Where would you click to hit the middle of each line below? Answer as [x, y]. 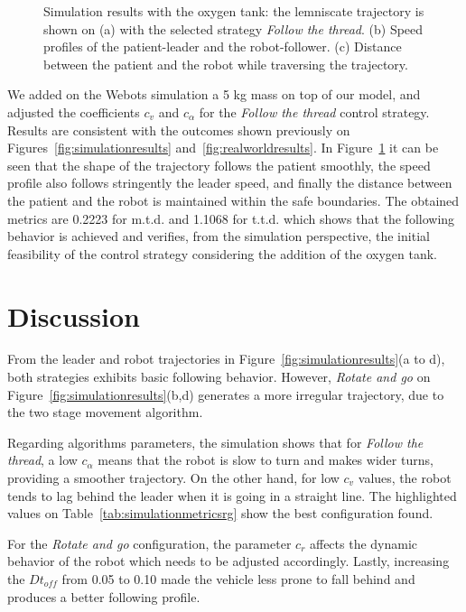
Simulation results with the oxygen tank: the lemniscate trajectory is [234, 11]
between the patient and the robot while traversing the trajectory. [226, 64]
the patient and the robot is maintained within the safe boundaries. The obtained [233, 200]
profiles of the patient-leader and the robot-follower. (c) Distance [223, 46]
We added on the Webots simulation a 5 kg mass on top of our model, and [214, 94]
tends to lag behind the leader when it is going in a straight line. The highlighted [232, 495]
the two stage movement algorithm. [105, 412]
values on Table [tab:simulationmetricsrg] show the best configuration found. [220, 513]
